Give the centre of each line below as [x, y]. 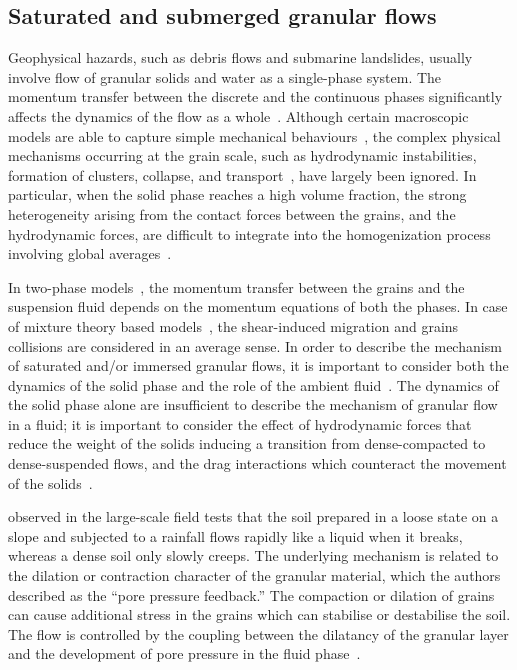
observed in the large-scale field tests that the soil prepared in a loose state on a [253, 516]
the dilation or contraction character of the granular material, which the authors [254, 575]
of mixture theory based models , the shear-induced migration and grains [233, 325]
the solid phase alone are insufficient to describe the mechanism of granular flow [253, 404]
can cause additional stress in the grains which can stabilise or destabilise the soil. [259, 614]
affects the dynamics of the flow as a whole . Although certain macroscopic [238, 115]
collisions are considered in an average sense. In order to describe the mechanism [255, 345]
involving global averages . [90, 253]
